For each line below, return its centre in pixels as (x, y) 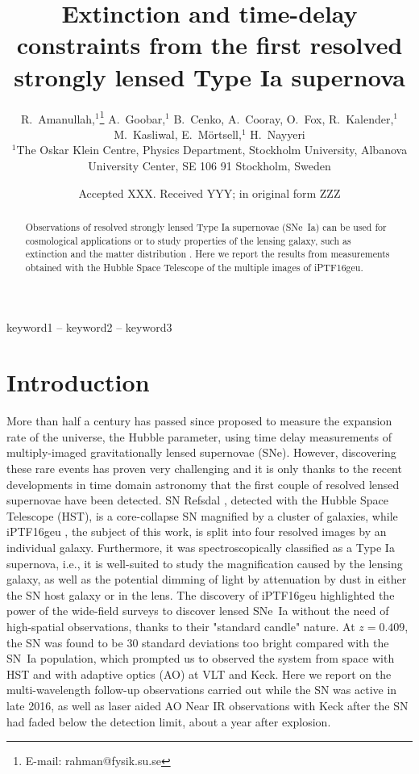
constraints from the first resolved (209, 45)
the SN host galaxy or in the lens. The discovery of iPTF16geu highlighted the (201, 594)
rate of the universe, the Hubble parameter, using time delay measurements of (199, 436)
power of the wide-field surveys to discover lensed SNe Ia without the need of (198, 611)
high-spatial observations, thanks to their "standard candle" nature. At (181, 626)
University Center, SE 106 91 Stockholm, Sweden (209, 165)
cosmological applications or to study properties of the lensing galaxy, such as (188, 240)
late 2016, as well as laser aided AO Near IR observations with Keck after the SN (207, 705)
